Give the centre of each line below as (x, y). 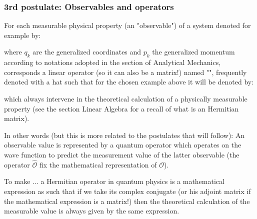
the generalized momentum (193, 52)
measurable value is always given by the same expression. (92, 211)
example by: (22, 35)
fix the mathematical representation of (98, 164)
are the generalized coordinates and (87, 52)
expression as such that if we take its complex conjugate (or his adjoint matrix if (127, 191)
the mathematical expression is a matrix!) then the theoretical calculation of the (127, 201)
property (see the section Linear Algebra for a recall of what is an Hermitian (121, 108)
